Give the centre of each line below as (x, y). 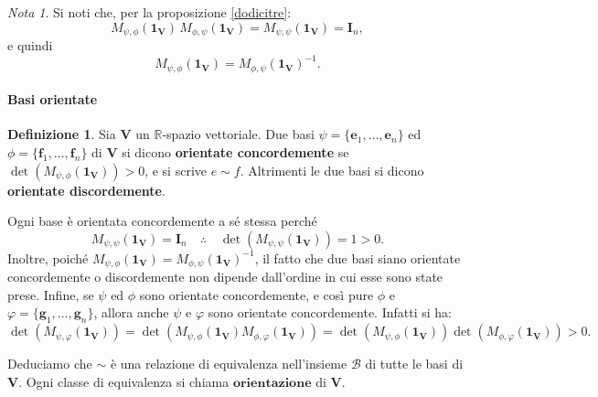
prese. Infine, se (51, 294)
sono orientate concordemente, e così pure (256, 294)
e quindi (30, 45)
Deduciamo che (50, 364)
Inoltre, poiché (48, 258)
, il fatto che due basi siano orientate (358, 258)
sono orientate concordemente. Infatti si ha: (330, 312)
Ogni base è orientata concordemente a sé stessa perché (162, 221)
